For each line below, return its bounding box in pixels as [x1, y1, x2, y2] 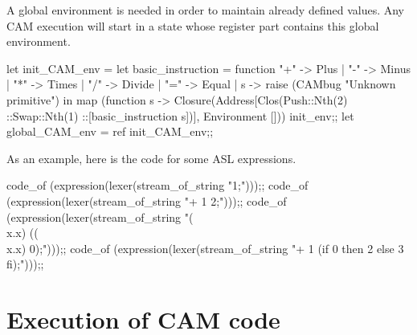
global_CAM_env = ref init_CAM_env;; [6, 123, 214, 140]
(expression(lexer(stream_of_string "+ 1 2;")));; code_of [6, 192, 287, 209]
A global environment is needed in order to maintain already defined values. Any [6, 2, 404, 18]
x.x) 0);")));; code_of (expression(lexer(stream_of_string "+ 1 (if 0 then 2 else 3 [6, 239, 404, 256]
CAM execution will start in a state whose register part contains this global [6, 17, 379, 34]
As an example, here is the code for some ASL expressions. [6, 149, 296, 166]
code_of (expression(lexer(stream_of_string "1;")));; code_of [6, 177, 309, 194]
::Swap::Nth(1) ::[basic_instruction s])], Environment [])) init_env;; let [6, 107, 354, 124]
